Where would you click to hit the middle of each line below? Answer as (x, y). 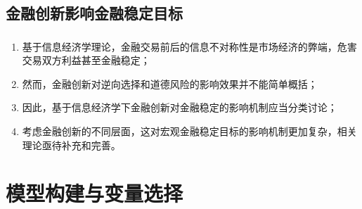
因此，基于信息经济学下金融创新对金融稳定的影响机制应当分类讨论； (180, 107)
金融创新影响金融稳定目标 (94, 13)
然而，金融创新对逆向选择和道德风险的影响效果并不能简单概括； (170, 83)
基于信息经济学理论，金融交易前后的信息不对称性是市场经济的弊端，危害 (189, 46)
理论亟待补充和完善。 (71, 145)
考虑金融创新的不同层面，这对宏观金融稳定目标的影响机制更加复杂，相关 (189, 131)
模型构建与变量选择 (95, 193)
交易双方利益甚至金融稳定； (86, 60)
